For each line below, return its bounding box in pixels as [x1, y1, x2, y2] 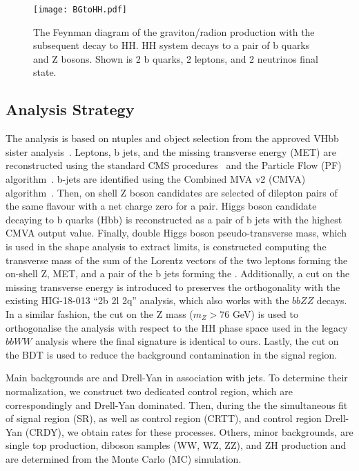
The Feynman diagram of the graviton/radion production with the [33, 24, 315, 39]
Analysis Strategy [6, 99, 135, 120]
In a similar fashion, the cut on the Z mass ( [6, 306, 193, 321]
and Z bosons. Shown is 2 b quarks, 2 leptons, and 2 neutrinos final [33, 51, 318, 66]
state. [33, 65, 57, 79]
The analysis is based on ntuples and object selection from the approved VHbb [6, 131, 339, 146]
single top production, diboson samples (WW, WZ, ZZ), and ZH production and [6, 438, 347, 452]
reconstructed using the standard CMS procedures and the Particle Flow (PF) [6, 158, 342, 172]
